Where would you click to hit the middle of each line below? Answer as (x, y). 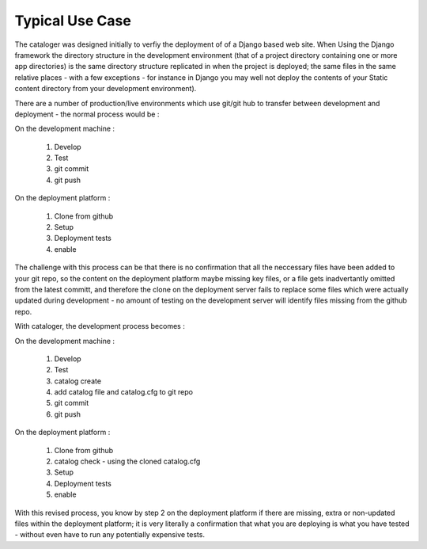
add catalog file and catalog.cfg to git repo (124, 392)
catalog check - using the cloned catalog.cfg (127, 461)
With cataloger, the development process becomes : (100, 326)
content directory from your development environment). (106, 89)
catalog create (78, 381)
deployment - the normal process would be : (87, 114)
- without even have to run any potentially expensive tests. (110, 535)
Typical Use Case (73, 21)
